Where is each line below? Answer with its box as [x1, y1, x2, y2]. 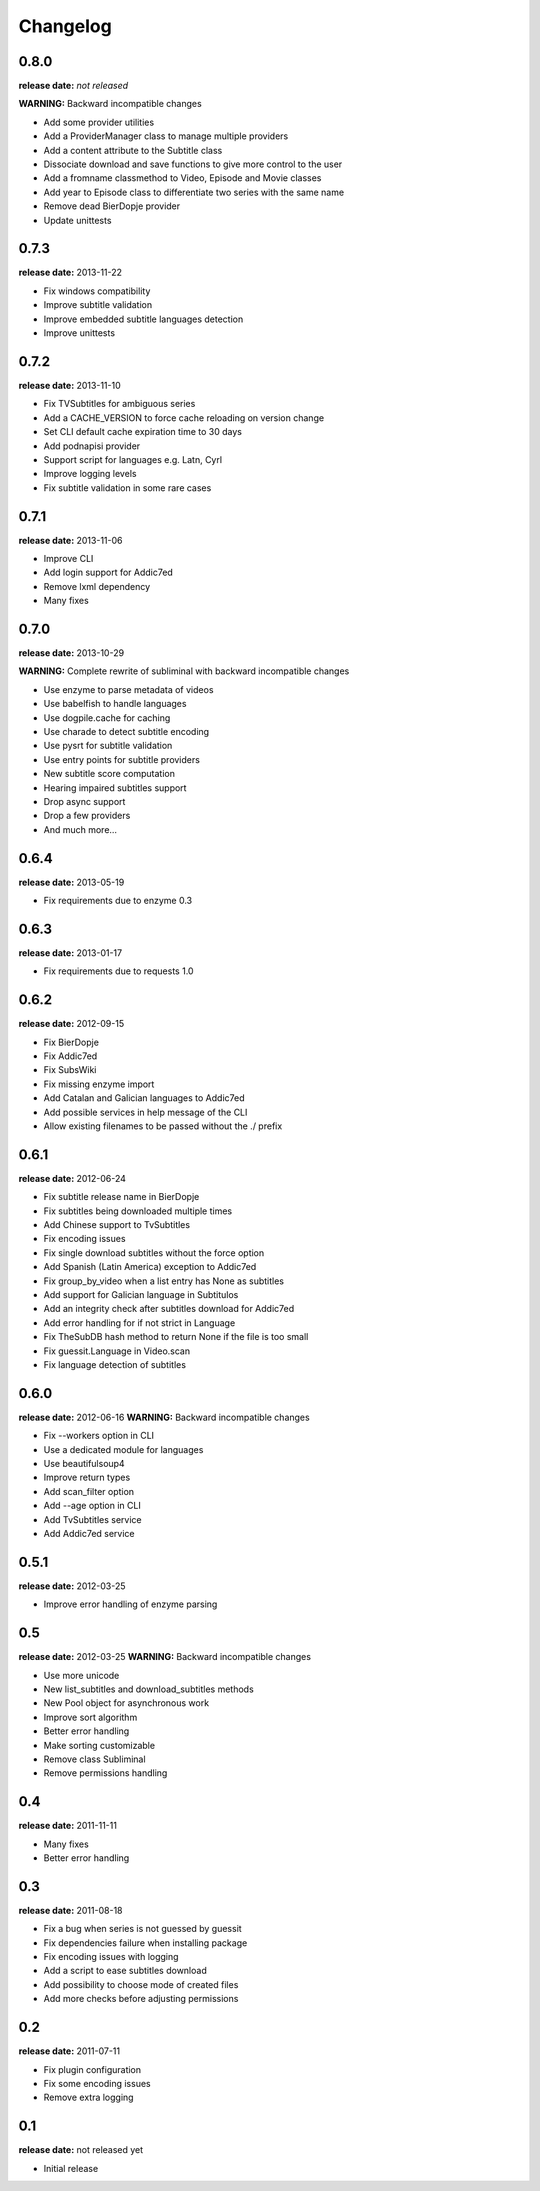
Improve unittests [43, 327, 115, 339]
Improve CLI [43, 552, 94, 564]
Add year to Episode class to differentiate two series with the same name [43, 186, 345, 198]
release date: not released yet [18, 2144, 144, 2156]
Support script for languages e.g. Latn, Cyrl [43, 453, 223, 465]
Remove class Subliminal [43, 1753, 146, 1765]
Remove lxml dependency [43, 580, 151, 592]
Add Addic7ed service [43, 1528, 135, 1539]
